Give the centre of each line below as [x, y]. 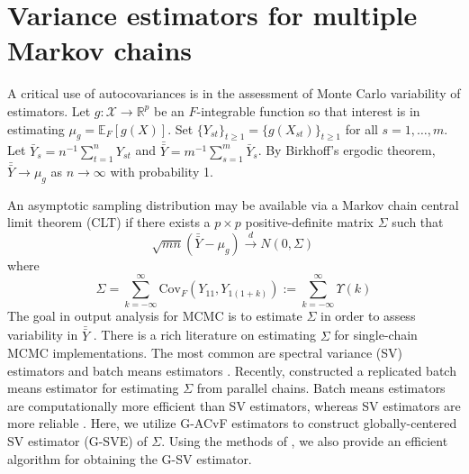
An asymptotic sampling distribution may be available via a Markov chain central [233, 204]
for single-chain [376, 335]
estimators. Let [49, 110]
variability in [43, 335]
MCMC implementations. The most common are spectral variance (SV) [205, 353]
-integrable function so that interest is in [308, 110]
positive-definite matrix [310, 222]
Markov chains [100, 50]
